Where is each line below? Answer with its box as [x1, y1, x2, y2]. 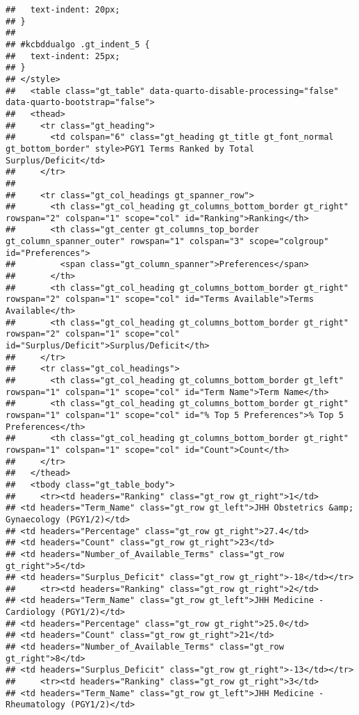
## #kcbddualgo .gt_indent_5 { [6, 39, 150, 49]
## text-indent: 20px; [6, 5, 120, 15]
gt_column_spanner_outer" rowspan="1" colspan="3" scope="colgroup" [6, 236, 329, 247]
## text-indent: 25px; [6, 51, 120, 61]
